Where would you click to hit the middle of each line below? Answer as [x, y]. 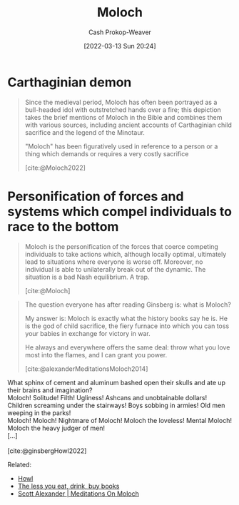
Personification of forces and [96, 196]
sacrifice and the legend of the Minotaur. [85, 132]
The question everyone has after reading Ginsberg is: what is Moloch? [128, 305]
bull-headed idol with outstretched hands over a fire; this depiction [123, 109]
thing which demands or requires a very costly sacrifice [107, 153]
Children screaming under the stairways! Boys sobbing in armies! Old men [116, 405]
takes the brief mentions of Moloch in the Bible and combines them [123, 117]
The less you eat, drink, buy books [68, 486]
